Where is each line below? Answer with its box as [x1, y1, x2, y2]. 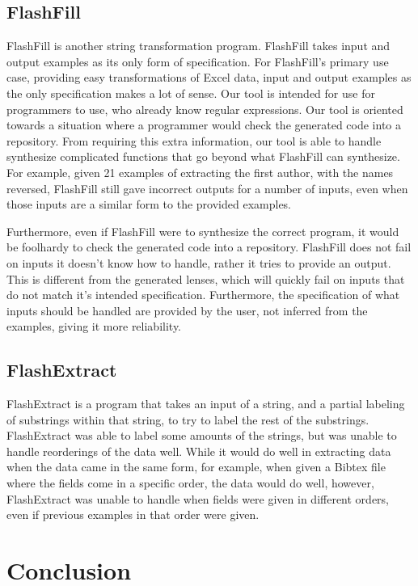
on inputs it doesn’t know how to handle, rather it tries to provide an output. [6, 254, 391, 271]
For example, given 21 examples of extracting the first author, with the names [6, 163, 394, 180]
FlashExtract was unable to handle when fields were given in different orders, [6, 490, 390, 507]
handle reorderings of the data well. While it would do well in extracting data [6, 442, 391, 459]
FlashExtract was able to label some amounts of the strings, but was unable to [6, 427, 397, 444]
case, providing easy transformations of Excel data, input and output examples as [6, 69, 412, 86]
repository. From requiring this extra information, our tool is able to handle [6, 132, 382, 149]
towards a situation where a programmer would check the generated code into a [6, 116, 402, 133]
